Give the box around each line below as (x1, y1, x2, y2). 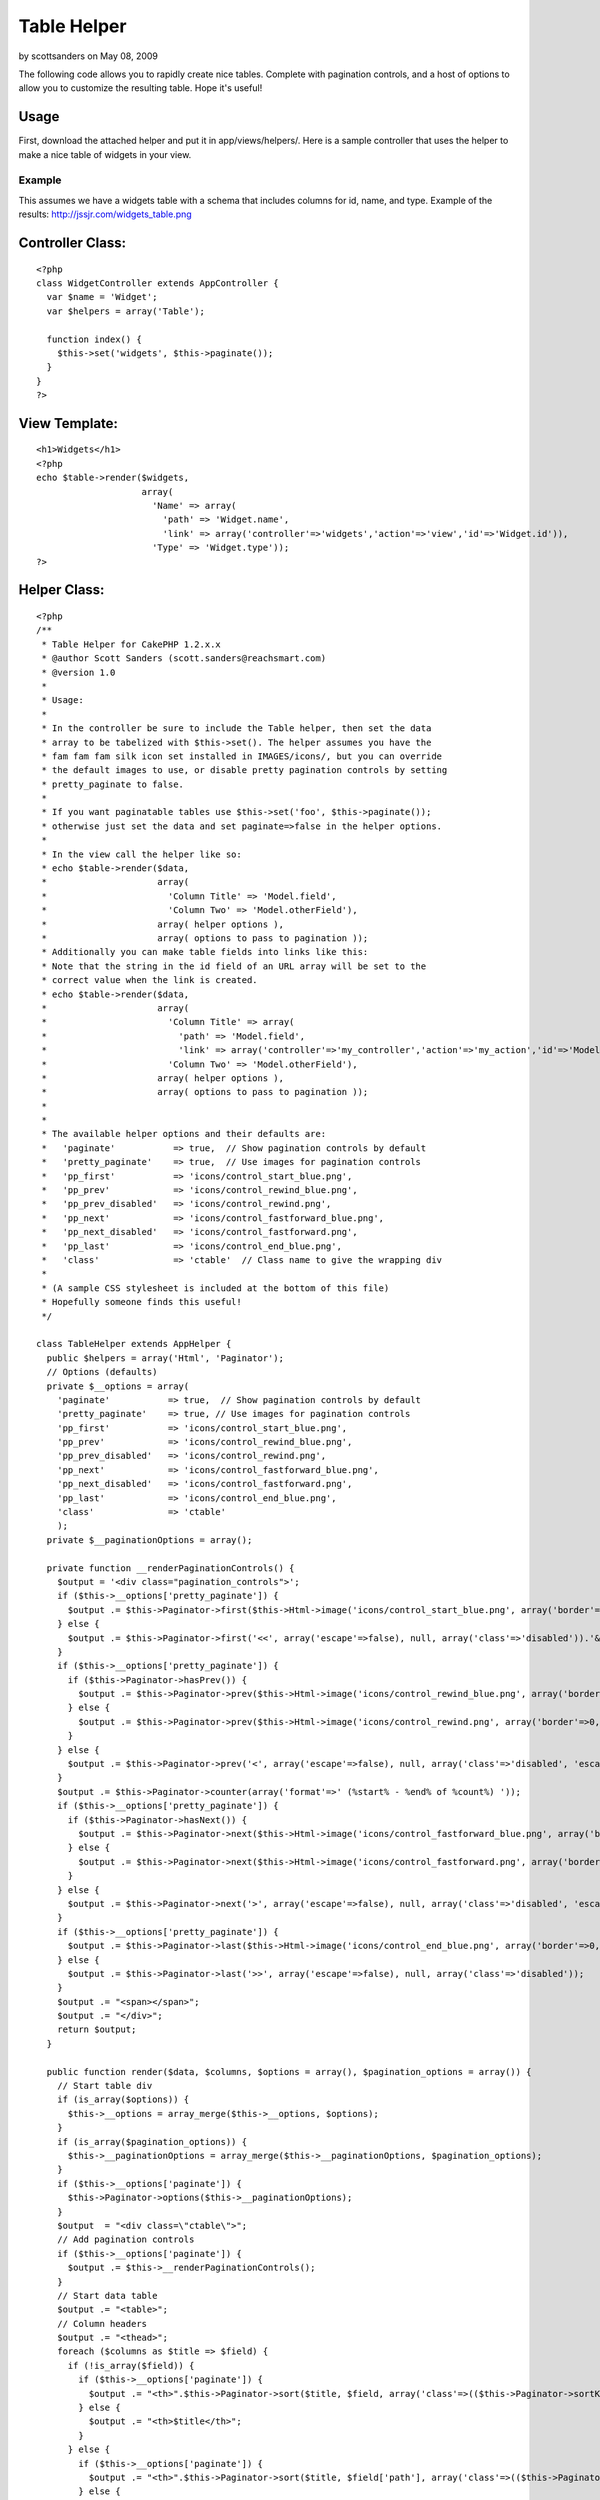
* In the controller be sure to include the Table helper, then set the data (41, 723, 432, 734)
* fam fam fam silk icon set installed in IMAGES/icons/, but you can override (41, 750, 443, 762)
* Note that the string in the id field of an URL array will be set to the (41, 960, 427, 972)
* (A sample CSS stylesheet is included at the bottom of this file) (41, 1282, 390, 1294)
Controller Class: (18, 234, 127, 251)
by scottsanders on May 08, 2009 (18, 50, 159, 62)
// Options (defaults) (46, 1366, 158, 1378)
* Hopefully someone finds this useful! (41, 1296, 242, 1308)
